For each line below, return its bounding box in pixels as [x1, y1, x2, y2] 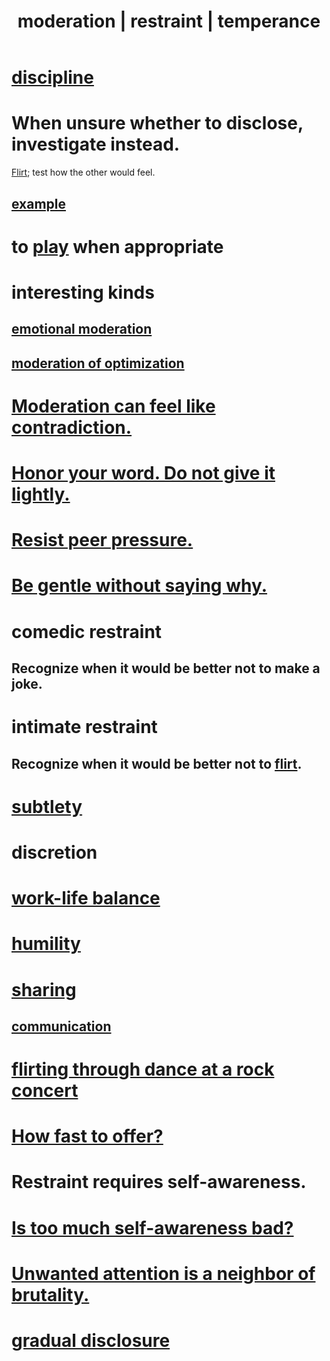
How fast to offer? [11, 1125, 164, 1148]
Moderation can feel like [11, 395, 216, 417]
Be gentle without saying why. [11, 575, 268, 597]
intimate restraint [11, 716, 158, 739]
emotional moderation [11, 321, 153, 338]
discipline [11, 66, 94, 89]
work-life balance [11, 887, 161, 910]
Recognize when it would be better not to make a [11, 660, 321, 677]
